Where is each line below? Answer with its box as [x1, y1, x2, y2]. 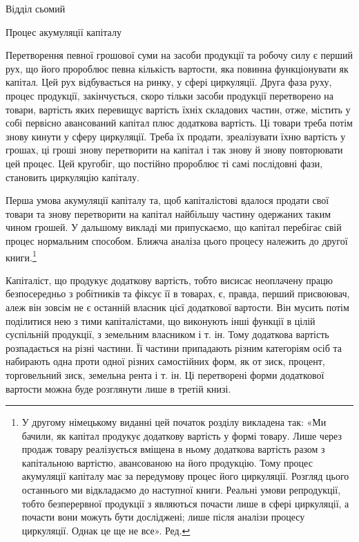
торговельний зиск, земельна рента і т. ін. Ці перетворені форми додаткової [6, 367, 324, 382]
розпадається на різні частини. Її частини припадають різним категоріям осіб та [6, 340, 342, 355]
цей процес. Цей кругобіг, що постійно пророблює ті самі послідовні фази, [6, 156, 323, 170]
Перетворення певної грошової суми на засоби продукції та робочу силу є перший [6, 48, 353, 62]
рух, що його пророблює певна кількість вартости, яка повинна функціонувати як [6, 61, 349, 75]
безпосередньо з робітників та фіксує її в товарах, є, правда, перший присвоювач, [6, 286, 350, 301]
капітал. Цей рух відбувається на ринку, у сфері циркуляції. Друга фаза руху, [6, 75, 332, 89]
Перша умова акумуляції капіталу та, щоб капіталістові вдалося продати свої [6, 193, 329, 207]
